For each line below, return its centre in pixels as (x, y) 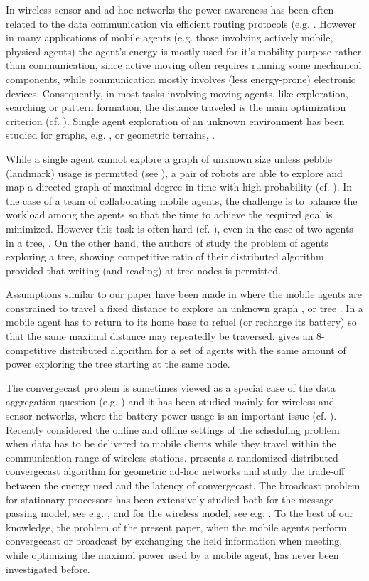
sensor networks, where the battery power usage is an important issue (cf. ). (171, 416)
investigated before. (48, 569)
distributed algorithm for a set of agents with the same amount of (203, 350)
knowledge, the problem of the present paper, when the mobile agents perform (176, 527)
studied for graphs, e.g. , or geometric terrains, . (111, 135)
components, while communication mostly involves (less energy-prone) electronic (181, 79)
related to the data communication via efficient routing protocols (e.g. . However (181, 23)
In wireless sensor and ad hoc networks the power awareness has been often (170, 9)
